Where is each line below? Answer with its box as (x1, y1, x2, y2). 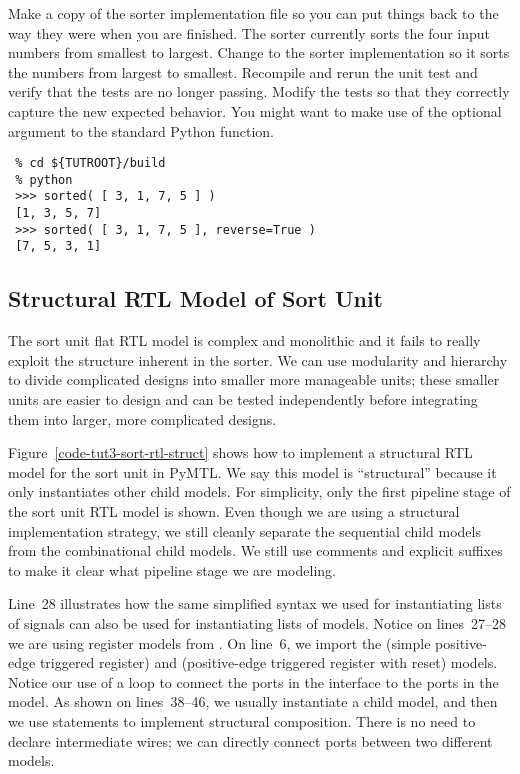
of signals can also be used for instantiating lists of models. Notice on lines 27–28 (8, 613, 507, 634)
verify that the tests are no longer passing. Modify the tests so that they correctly (8, 81, 510, 102)
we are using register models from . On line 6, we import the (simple (8, 632, 431, 653)
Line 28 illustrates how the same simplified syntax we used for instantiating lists (8, 593, 502, 614)
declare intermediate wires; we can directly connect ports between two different (8, 730, 493, 751)
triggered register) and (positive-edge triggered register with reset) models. (39, 652, 498, 673)
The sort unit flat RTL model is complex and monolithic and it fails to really (8, 330, 481, 351)
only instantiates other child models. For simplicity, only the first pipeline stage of (8, 481, 511, 502)
